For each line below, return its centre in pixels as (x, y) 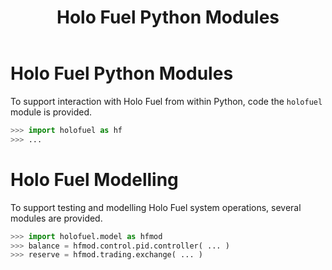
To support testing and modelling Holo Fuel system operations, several (156, 207)
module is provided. (51, 112)
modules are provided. (56, 218)
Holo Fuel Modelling (94, 179)
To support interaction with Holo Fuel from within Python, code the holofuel (166, 101)
